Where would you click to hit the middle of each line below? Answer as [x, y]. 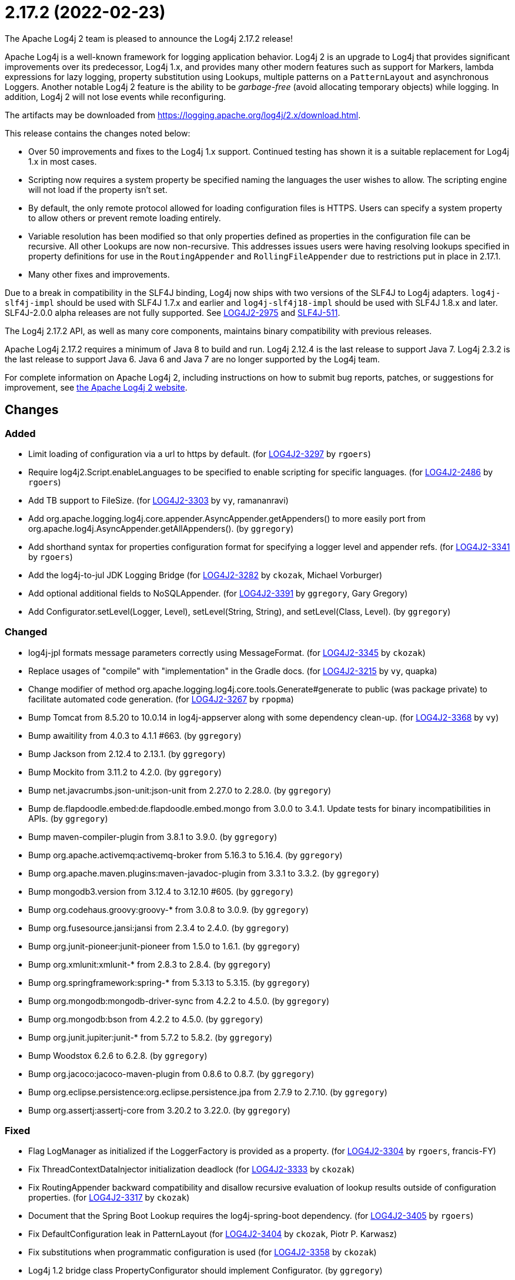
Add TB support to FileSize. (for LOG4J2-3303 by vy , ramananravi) [158, 500]
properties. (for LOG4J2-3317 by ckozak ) [109, 1198]
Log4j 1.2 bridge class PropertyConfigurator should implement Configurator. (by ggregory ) [205, 1271]
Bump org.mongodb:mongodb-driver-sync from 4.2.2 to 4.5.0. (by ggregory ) [179, 1001]
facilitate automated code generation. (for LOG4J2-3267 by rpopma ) [161, 699]
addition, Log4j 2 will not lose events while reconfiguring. [116, 96]
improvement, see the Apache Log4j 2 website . [96, 387]
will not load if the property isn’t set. [98, 189]
